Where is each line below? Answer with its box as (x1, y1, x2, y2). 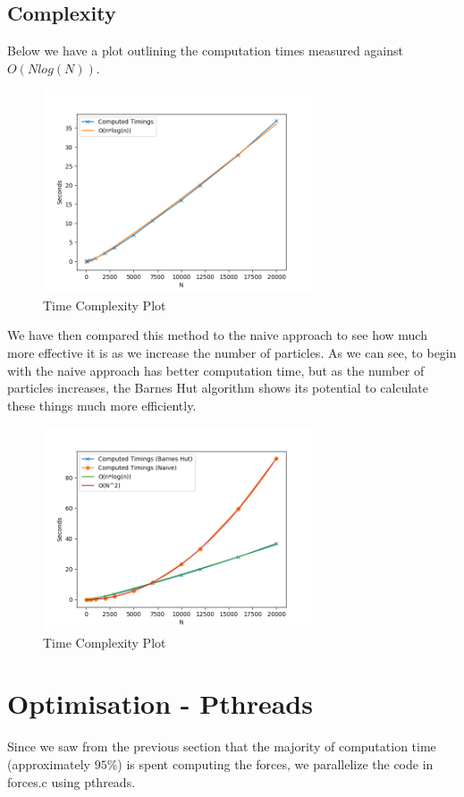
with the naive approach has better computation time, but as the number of (7, 360, 425, 379)
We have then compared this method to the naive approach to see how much (7, 326, 427, 344)
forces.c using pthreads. (7, 772, 136, 791)
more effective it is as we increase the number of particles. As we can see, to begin (7, 343, 457, 361)
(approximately (7, 754, 91, 773)
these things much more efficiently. (7, 395, 197, 414)
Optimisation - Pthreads (7, 685, 313, 722)
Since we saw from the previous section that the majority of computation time (7, 737, 436, 756)
